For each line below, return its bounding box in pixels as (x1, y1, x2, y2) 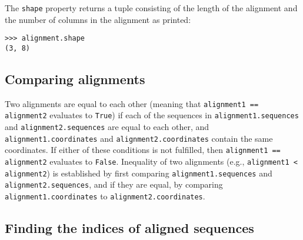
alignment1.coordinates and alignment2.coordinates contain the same (5, 132, 273, 144)
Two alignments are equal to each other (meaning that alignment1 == (5, 97, 259, 109)
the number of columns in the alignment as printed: (5, 13, 191, 25)
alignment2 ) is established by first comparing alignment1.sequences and (5, 166, 272, 179)
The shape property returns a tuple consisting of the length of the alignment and (5, 2, 298, 14)
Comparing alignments (5, 69, 145, 88)
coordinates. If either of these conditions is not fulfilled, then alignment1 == (5, 144, 281, 156)
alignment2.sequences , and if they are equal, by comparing (5, 178, 223, 191)
